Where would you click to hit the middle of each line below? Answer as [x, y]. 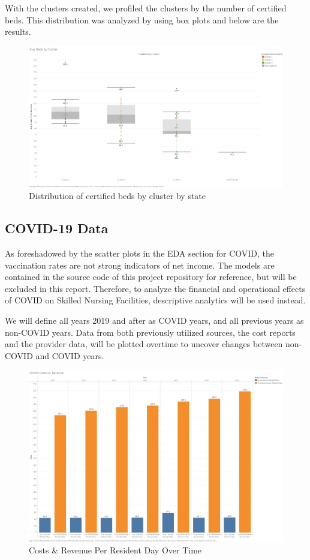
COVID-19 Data [57, 228]
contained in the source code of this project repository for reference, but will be [151, 277]
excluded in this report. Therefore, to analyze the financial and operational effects [155, 288]
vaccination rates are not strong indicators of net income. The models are [140, 265]
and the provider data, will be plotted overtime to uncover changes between [144, 344]
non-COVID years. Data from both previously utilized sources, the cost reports [150, 332]
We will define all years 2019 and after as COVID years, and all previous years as [154, 320]
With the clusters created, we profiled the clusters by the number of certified [146, 8]
